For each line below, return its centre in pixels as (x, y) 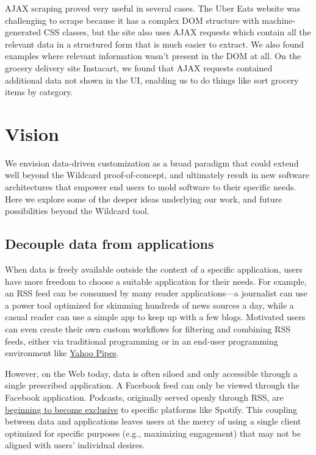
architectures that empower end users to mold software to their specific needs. (151, 187)
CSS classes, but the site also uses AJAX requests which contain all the (177, 32)
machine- (279, 20)
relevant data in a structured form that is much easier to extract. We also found (155, 44)
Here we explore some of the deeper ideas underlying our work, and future (144, 199)
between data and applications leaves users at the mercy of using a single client (153, 421)
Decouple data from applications (110, 244)
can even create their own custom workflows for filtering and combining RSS (148, 329)
